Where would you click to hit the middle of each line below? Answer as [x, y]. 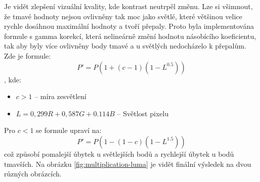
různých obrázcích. [33, 174]
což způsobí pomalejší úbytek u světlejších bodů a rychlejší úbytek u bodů [119, 153]
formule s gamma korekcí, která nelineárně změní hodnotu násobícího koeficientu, [130, 36]
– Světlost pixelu [143, 113]
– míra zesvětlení [60, 96]
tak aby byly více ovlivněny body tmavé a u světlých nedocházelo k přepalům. [125, 46]
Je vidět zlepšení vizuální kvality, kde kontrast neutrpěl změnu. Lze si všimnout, [128, 6]
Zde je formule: [28, 55]
